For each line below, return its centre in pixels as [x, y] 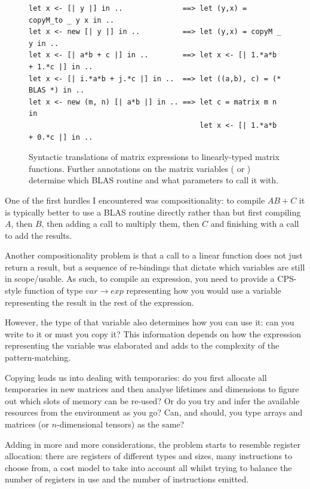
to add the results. [39, 235]
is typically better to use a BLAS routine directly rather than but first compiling [153, 212]
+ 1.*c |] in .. [61, 67]
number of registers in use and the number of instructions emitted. [127, 479]
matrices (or [27, 424]
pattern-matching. [38, 357]
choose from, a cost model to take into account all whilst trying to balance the [148, 467]
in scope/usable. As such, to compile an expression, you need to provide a [140, 279]
